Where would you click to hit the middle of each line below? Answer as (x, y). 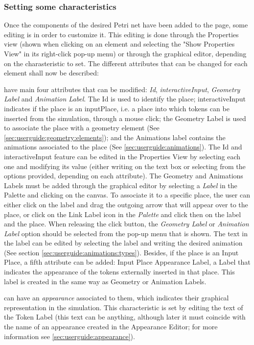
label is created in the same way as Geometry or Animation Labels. (105, 281)
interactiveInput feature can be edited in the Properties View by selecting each (122, 156)
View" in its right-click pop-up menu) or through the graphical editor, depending (125, 53)
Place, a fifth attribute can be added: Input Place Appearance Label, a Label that (127, 262)
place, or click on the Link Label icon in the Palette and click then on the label (123, 214)
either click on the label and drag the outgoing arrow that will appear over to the (126, 204)
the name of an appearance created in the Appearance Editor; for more (111, 327)
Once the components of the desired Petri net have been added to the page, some (126, 25)
